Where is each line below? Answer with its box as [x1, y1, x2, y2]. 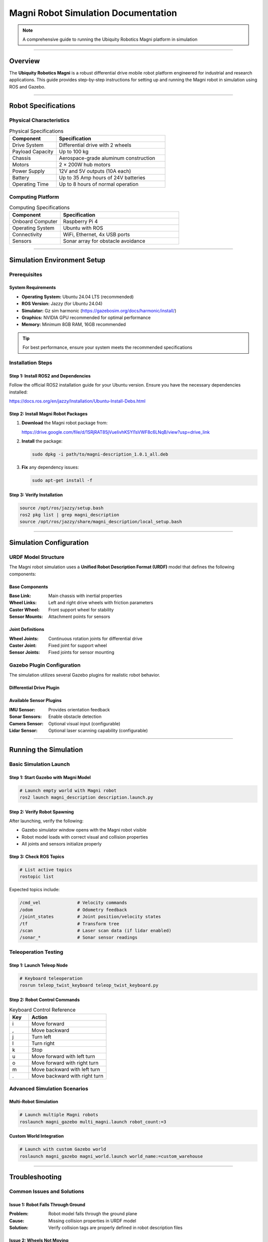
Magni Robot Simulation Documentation [9, 7, 177, 18]
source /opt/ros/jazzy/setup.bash [19, 505, 104, 511]
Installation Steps [9, 359, 53, 366]
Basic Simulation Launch [9, 761, 70, 768]
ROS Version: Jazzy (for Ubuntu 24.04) [21, 301, 103, 307]
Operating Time [12, 181, 49, 188]
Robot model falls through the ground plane [48, 1211, 137, 1217]
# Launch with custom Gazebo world [19, 1147, 106, 1152]
